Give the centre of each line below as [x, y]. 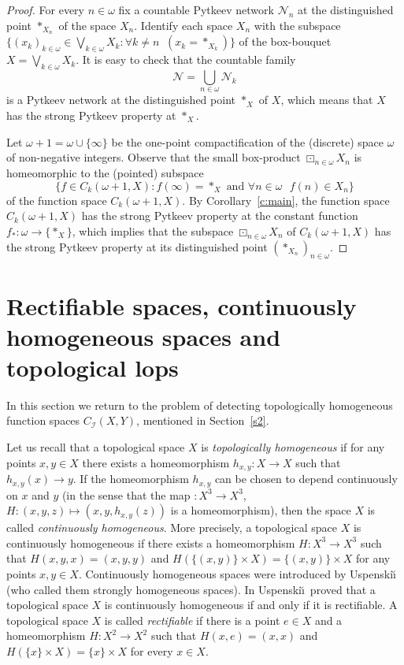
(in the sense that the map [126, 494]
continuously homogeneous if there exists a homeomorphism [151, 542]
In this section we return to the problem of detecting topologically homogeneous [200, 405]
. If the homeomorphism [131, 479]
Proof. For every [45, 9]
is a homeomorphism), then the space [261, 510]
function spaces [43, 420]
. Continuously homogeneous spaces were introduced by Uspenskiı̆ [237, 573]
